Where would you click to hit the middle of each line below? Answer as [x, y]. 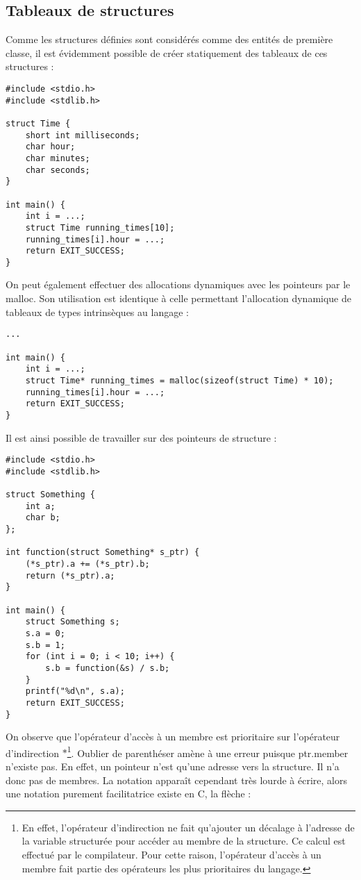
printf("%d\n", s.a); [75, 691]
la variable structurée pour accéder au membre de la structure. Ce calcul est [184, 841]
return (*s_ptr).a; [70, 575]
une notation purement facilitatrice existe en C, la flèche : [128, 794]
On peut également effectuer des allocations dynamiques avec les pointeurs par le [178, 284]
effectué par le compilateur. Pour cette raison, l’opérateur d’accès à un [171, 855]
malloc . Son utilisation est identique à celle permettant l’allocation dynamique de [179, 298]
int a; [40, 506]
